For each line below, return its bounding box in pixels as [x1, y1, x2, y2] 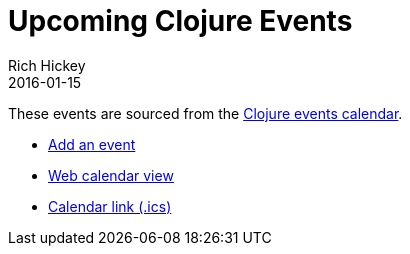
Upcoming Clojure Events [8, 4, 353, 38]
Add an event [48, 135, 136, 153]
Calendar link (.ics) [48, 197, 172, 215]
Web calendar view [48, 166, 174, 184]
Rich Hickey [8, 56, 86, 74]
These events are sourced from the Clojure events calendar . [8, 104, 403, 122]
